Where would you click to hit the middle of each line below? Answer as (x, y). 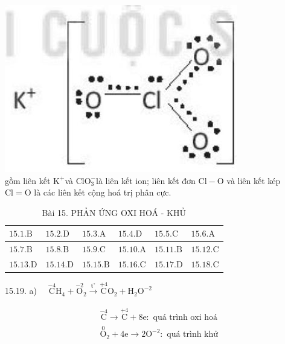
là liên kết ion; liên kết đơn (146, 180)
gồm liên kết (28, 180)
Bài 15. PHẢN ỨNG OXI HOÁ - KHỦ (114, 212)
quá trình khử (193, 335)
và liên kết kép (254, 180)
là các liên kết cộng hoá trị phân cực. (103, 192)
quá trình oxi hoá (185, 318)
